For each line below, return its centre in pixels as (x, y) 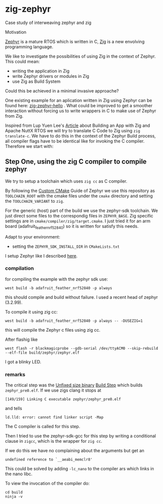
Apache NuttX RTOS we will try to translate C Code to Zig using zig (73, 130)
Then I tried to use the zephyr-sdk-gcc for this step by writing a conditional (81, 436)
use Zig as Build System (36, 81)
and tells (14, 408)
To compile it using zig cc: (31, 312)
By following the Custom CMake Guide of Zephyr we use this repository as (80, 191)
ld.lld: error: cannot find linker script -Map (54, 417)
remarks (15, 374)
